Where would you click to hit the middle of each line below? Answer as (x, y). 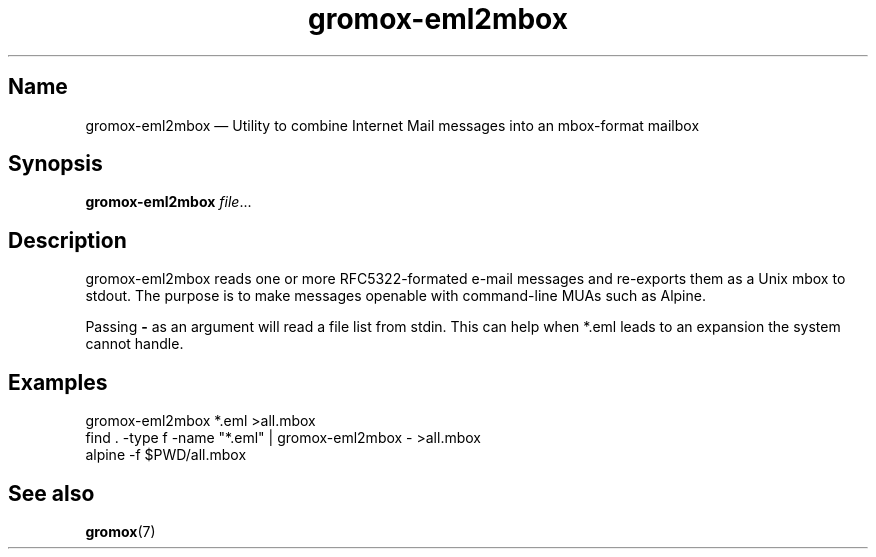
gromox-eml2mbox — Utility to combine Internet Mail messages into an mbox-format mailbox (392, 125)
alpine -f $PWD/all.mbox (166, 455)
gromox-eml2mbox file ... (168, 202)
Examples (58, 382)
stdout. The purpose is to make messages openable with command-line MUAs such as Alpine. (395, 296)
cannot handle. (134, 344)
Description (67, 240)
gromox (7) (120, 531)
